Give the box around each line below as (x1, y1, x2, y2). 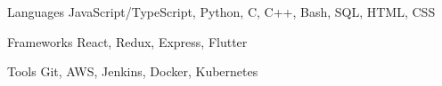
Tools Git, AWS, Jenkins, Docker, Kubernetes (7, 62, 258, 81)
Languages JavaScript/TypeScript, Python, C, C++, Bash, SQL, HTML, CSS (7, 3, 436, 20)
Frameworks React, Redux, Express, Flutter (7, 32, 248, 51)
